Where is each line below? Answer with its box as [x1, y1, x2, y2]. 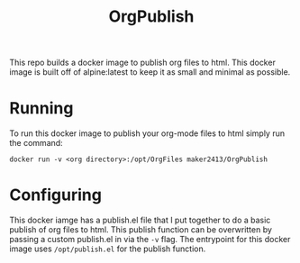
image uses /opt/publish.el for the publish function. [9, 243, 206, 254]
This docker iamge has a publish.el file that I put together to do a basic [9, 214, 271, 226]
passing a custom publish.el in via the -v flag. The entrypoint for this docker [9, 234, 291, 245]
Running [9, 98, 74, 119]
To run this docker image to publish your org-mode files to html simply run [9, 128, 286, 139]
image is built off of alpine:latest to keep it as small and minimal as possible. [9, 67, 291, 77]
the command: [9, 138, 63, 149]
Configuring [9, 185, 102, 205]
